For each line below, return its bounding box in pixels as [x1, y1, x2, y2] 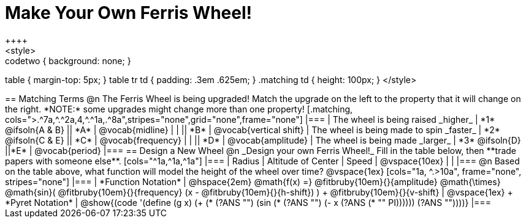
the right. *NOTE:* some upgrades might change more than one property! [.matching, [5, 103, 353, 114]
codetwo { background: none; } [5, 55, 131, 66]
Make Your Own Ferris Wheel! [5, 2, 252, 23]
